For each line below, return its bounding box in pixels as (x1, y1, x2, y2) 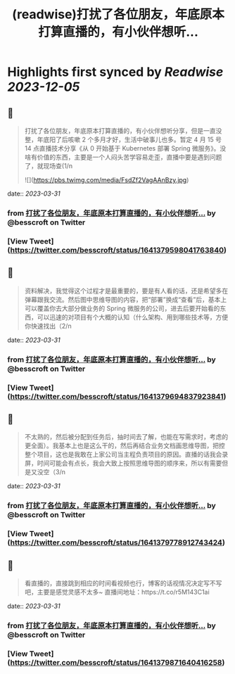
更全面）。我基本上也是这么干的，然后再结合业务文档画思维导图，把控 (24, 441, 225, 450)
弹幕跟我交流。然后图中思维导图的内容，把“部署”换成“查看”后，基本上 (24, 295, 227, 303)
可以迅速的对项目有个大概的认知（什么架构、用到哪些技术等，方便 (37, 312, 229, 321)
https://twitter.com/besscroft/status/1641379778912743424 (10, 538, 223, 547)
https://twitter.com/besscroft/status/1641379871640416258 (10, 657, 223, 667)
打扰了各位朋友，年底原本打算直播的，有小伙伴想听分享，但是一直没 (24, 127, 222, 134)
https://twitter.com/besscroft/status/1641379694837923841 (10, 391, 224, 401)
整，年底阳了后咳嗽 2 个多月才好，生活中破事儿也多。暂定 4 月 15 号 (24, 135, 222, 144)
